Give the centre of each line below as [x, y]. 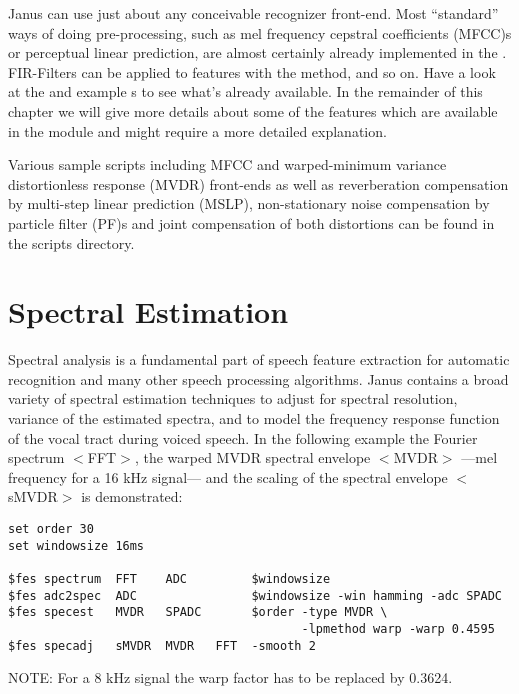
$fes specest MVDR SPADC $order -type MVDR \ [198, 612]
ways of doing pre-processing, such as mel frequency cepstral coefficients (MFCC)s [260, 32]
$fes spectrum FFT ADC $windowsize [169, 578]
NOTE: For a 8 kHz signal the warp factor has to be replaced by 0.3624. [230, 677]
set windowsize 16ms [76, 545]
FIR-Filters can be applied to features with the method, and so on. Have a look [252, 71]
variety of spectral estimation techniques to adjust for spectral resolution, [233, 398]
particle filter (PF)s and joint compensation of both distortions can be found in [251, 222]
